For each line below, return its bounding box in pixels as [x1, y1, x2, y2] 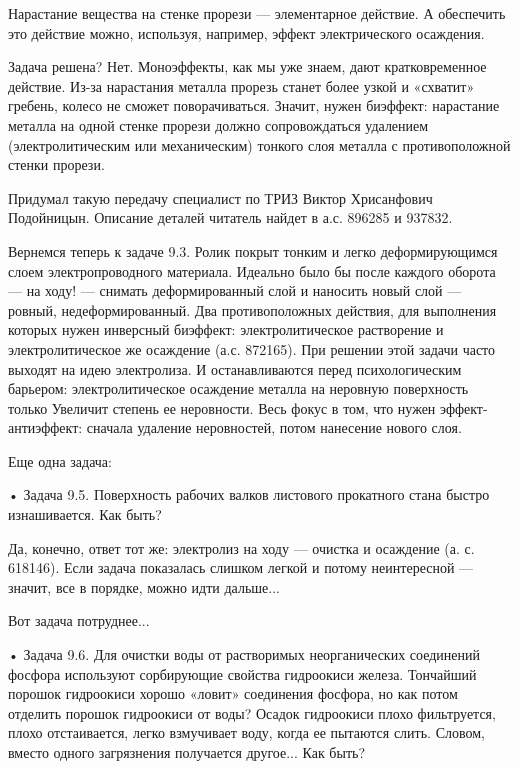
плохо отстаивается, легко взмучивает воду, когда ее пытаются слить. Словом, [8, 722, 485, 743]
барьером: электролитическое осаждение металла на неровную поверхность [8, 378, 469, 399]
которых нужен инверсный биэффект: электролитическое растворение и [8, 319, 444, 340]
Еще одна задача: [8, 450, 112, 471]
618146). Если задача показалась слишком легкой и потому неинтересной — [8, 557, 474, 578]
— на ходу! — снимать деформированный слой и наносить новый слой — [8, 280, 462, 301]
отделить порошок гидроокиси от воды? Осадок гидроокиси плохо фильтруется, [8, 702, 496, 723]
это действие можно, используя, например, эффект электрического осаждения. [8, 22, 485, 43]
